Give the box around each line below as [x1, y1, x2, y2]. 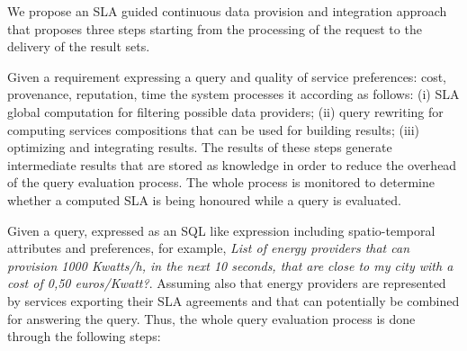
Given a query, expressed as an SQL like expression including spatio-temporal [7, 220, 436, 239]
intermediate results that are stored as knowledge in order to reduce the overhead [7, 155, 457, 174]
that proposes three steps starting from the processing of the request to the [7, 19, 422, 38]
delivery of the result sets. [7, 37, 150, 56]
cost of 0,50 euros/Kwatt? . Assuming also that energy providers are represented [7, 274, 446, 292]
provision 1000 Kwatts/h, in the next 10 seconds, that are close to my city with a [7, 256, 454, 274]
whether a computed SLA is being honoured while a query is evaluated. [7, 190, 401, 209]
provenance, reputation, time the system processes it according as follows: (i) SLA [7, 85, 460, 103]
